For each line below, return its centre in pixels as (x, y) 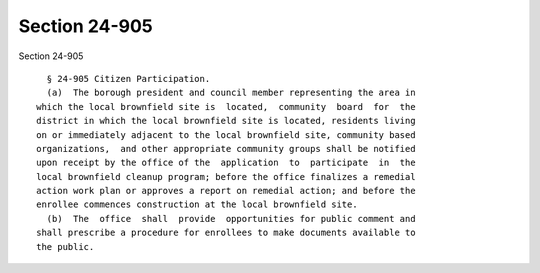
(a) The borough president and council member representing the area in (231, 93)
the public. (65, 246)
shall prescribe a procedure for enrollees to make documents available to (226, 233)
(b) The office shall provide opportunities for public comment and (231, 218)
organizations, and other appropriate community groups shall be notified (226, 148)
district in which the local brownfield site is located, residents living (226, 121)
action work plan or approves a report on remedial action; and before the (226, 191)
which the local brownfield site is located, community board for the (226, 106)
